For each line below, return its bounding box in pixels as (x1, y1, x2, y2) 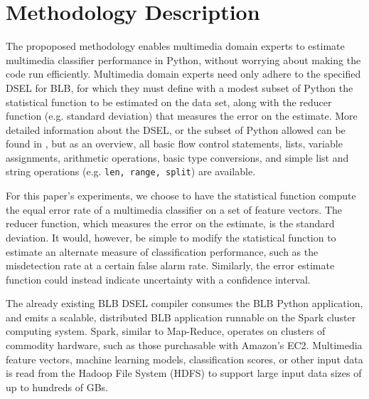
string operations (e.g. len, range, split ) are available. (6, 164, 256, 179)
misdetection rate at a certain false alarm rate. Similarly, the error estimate (6, 258, 335, 273)
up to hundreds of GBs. (6, 379, 109, 394)
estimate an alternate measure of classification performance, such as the (6, 244, 319, 259)
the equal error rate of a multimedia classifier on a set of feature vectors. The (6, 202, 343, 217)
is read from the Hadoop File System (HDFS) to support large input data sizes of (6, 366, 362, 380)
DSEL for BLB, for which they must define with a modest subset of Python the (6, 80, 353, 95)
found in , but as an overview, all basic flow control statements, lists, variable (6, 136, 343, 151)
